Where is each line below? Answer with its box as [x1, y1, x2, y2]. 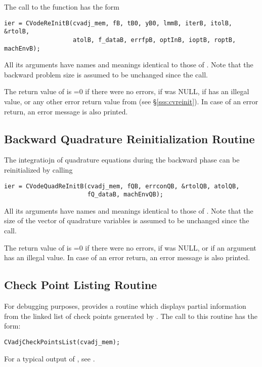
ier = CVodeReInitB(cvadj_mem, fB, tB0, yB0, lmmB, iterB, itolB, [4, 19, 233, 27]
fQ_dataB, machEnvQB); [87, 191, 163, 198]
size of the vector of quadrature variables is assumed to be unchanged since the [4, 215, 249, 226]
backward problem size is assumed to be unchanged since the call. [4, 69, 208, 79]
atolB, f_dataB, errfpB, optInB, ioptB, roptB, [73, 36, 236, 44]
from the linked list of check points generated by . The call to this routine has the [4, 310, 257, 321]
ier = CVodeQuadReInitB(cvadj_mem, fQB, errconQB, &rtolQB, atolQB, [4, 182, 240, 190]
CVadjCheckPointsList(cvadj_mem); [4, 338, 120, 346]
